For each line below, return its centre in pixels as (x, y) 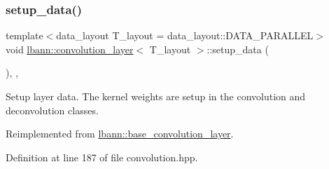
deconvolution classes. (52, 110)
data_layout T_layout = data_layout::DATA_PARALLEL (185, 35)
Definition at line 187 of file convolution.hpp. (102, 157)
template (24, 35)
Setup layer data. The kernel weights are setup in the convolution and (156, 96)
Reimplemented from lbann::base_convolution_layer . (120, 134)
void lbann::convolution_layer (70, 49)
